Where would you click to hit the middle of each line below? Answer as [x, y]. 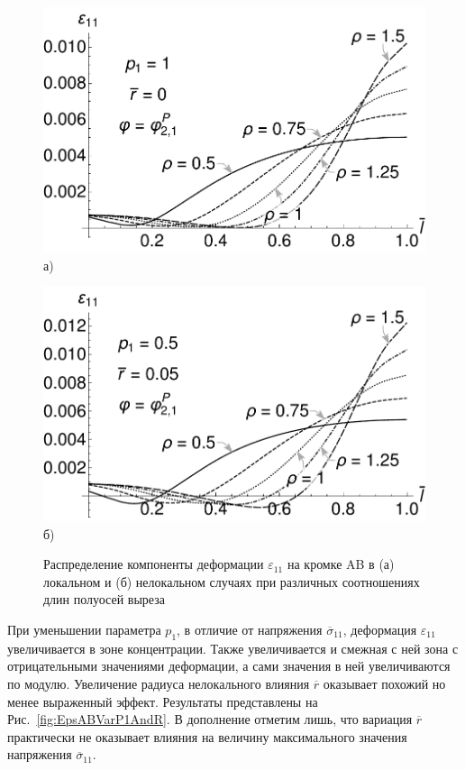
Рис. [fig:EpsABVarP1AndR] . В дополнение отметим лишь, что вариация [210, 719]
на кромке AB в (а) [341, 564]
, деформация [380, 629]
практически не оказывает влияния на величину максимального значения [207, 736]
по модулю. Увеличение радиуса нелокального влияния [159, 683]
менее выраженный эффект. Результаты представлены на [163, 701]
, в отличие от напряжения [250, 629]
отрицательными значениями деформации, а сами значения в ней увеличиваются [229, 666]
